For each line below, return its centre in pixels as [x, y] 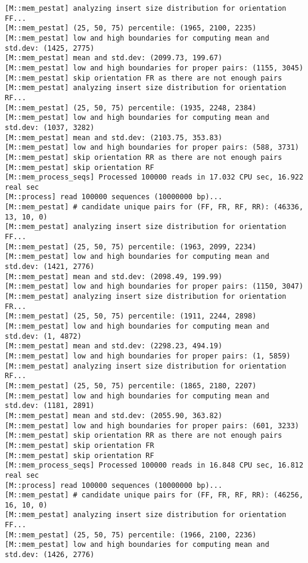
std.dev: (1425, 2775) [50, 48]
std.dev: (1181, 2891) [50, 406]
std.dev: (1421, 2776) [50, 267]
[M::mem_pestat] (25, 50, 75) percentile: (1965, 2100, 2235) [131, 28]
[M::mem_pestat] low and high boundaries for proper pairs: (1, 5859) [148, 356]
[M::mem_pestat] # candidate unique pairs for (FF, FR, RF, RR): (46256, [154, 495]
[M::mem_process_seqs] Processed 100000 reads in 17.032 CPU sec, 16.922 [154, 177]
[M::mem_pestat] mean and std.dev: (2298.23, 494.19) [114, 346]
